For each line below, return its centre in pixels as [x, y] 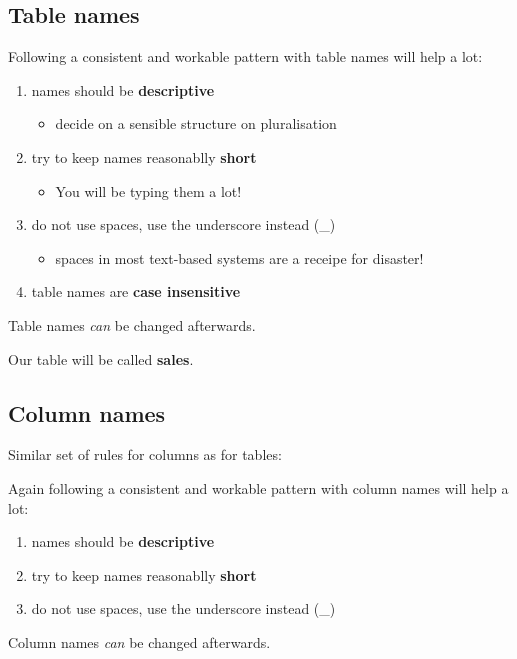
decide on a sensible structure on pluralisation [196, 123]
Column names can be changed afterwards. [139, 641]
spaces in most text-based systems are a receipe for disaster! [239, 257]
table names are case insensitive [136, 291]
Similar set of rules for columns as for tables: [145, 454]
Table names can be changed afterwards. [132, 324]
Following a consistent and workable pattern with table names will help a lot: [245, 56]
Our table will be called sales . [101, 358]
